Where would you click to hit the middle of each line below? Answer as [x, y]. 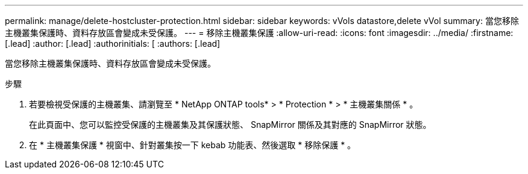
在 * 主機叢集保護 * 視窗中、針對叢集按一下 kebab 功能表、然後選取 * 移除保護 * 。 [193, 145]
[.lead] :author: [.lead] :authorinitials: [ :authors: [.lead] [113, 43]
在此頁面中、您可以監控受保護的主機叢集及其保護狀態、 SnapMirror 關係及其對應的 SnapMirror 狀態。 [230, 124]
